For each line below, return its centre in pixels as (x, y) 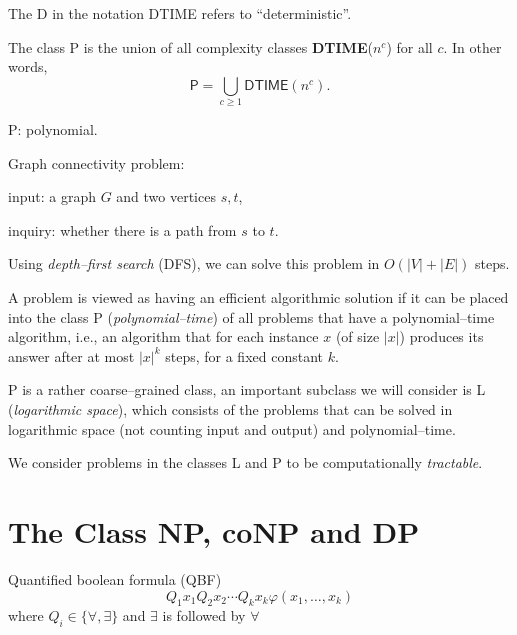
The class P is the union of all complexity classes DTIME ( (190, 46)
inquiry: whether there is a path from (122, 229)
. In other (472, 46)
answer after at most (71, 355)
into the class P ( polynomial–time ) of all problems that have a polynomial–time (251, 316)
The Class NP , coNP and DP (214, 531)
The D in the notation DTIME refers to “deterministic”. (180, 13)
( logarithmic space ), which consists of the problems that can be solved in (230, 409)
